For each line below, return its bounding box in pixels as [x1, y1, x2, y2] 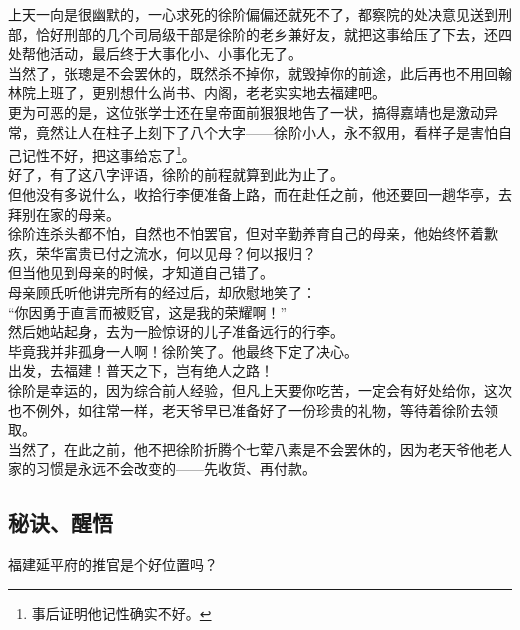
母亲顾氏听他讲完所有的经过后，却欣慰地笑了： [8, 281, 316, 302]
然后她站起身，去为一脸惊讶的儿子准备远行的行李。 [8, 321, 344, 342]
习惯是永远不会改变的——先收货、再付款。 [35, 458, 316, 479]
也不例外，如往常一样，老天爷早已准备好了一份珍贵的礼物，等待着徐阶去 [8, 399, 484, 420]
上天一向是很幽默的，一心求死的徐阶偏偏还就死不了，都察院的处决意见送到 [8, 4, 498, 24]
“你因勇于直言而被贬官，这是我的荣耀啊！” [8, 301, 288, 322]
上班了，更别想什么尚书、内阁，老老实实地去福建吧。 [35, 82, 386, 103]
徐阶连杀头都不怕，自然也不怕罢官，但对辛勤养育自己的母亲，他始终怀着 [8, 223, 484, 244]
